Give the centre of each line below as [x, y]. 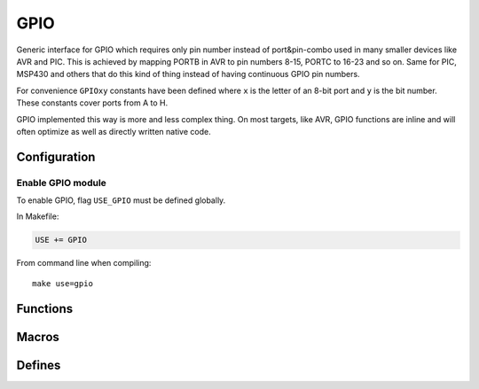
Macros [38, 337]
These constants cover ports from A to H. [92, 103]
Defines [39, 365]
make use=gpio [63, 283]
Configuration [56, 156]
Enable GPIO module [61, 183]
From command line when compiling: [84, 263]
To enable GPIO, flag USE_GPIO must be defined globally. [121, 200]
